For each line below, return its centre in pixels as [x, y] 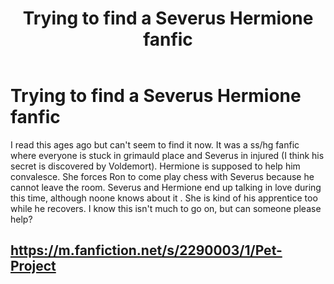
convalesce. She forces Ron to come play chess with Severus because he [162, 176]
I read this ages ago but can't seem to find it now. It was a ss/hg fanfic [155, 144]
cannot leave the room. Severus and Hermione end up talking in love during [166, 187]
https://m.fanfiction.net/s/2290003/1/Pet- [146, 250]
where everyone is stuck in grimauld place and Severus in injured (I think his [167, 155]
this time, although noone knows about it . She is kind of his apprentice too [164, 198]
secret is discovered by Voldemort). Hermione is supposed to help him [155, 166]
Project [33, 266]
